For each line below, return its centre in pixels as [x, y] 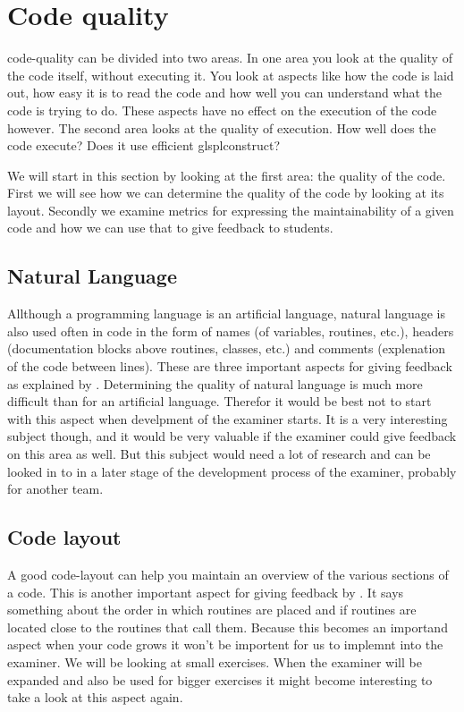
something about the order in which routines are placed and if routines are [212, 610]
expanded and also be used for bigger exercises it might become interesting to [220, 679]
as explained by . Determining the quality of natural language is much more [215, 383]
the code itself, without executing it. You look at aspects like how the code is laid [231, 75]
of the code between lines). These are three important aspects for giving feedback [230, 366]
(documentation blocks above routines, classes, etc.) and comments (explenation [227, 348]
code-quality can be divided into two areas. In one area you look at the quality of [230, 58]
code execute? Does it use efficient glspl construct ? [143, 145]
